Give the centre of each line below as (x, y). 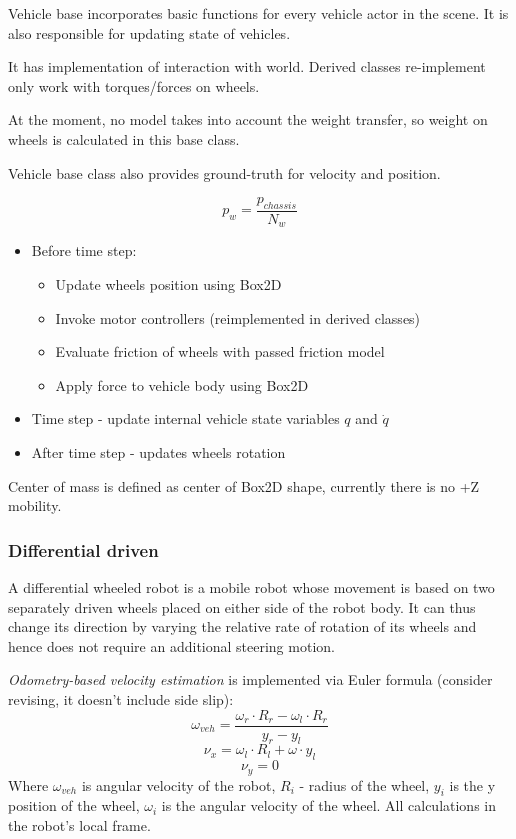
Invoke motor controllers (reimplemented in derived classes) (238, 317)
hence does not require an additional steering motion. (171, 645)
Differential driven (83, 549)
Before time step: (84, 250)
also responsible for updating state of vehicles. (149, 32)
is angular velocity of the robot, (178, 784)
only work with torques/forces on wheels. (134, 85)
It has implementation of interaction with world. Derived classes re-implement (247, 66)
